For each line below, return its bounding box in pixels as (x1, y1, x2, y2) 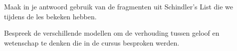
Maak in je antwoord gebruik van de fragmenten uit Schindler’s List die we (4, 1, 234, 11)
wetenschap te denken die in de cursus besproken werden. (4, 37, 180, 48)
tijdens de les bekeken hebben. (4, 11, 97, 21)
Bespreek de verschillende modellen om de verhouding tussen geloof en (4, 28, 220, 38)
